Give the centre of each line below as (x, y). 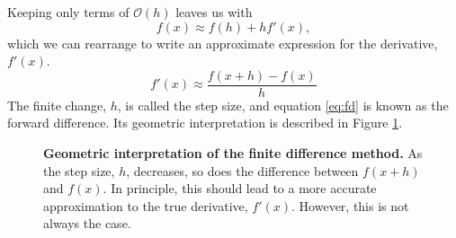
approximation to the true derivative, (146, 205)
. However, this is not (350, 205)
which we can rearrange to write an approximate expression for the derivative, (223, 43)
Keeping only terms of (68, 12)
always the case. (87, 223)
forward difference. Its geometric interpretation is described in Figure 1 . (205, 123)
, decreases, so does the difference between (242, 170)
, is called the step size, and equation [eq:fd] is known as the (283, 105)
